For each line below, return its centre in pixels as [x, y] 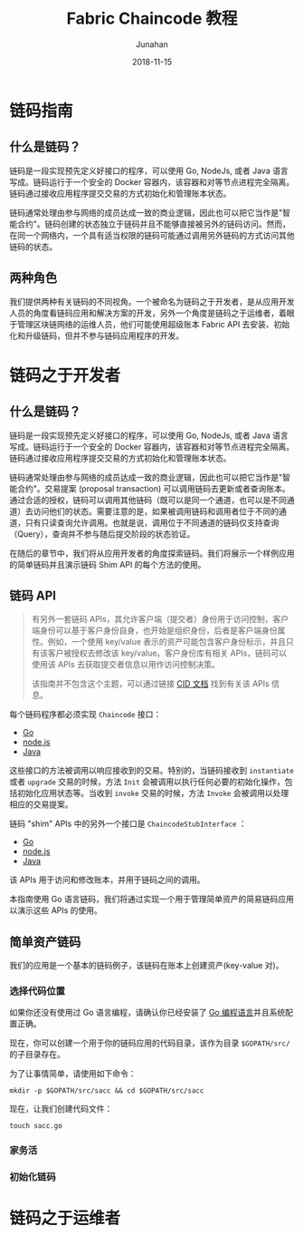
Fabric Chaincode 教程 [152, 19]
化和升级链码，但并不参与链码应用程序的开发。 [96, 335]
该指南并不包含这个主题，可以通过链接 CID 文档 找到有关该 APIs [150, 684]
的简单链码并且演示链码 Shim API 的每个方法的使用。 [108, 564]
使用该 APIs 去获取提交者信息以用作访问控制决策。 [125, 665]
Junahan [152, 44]
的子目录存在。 [37, 1055]
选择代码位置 [38, 991]
